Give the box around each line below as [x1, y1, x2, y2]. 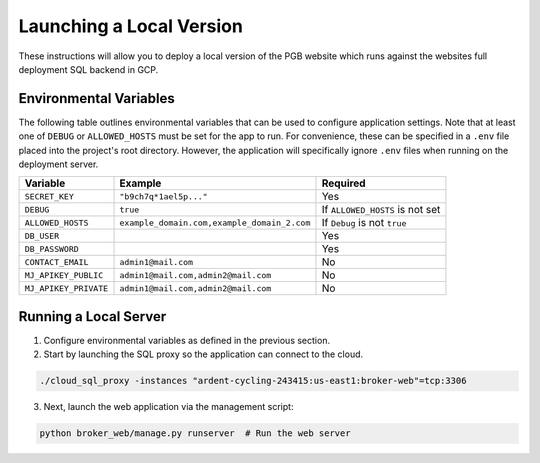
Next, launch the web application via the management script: [43, 401, 294, 413]
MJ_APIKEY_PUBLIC [24, 270, 104, 280]
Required [321, 176, 366, 190]
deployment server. [18, 158, 99, 170]
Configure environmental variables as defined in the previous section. [43, 334, 330, 346]
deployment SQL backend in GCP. [18, 63, 159, 75]
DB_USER [24, 230, 60, 241]
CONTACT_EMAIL [24, 256, 89, 267]
